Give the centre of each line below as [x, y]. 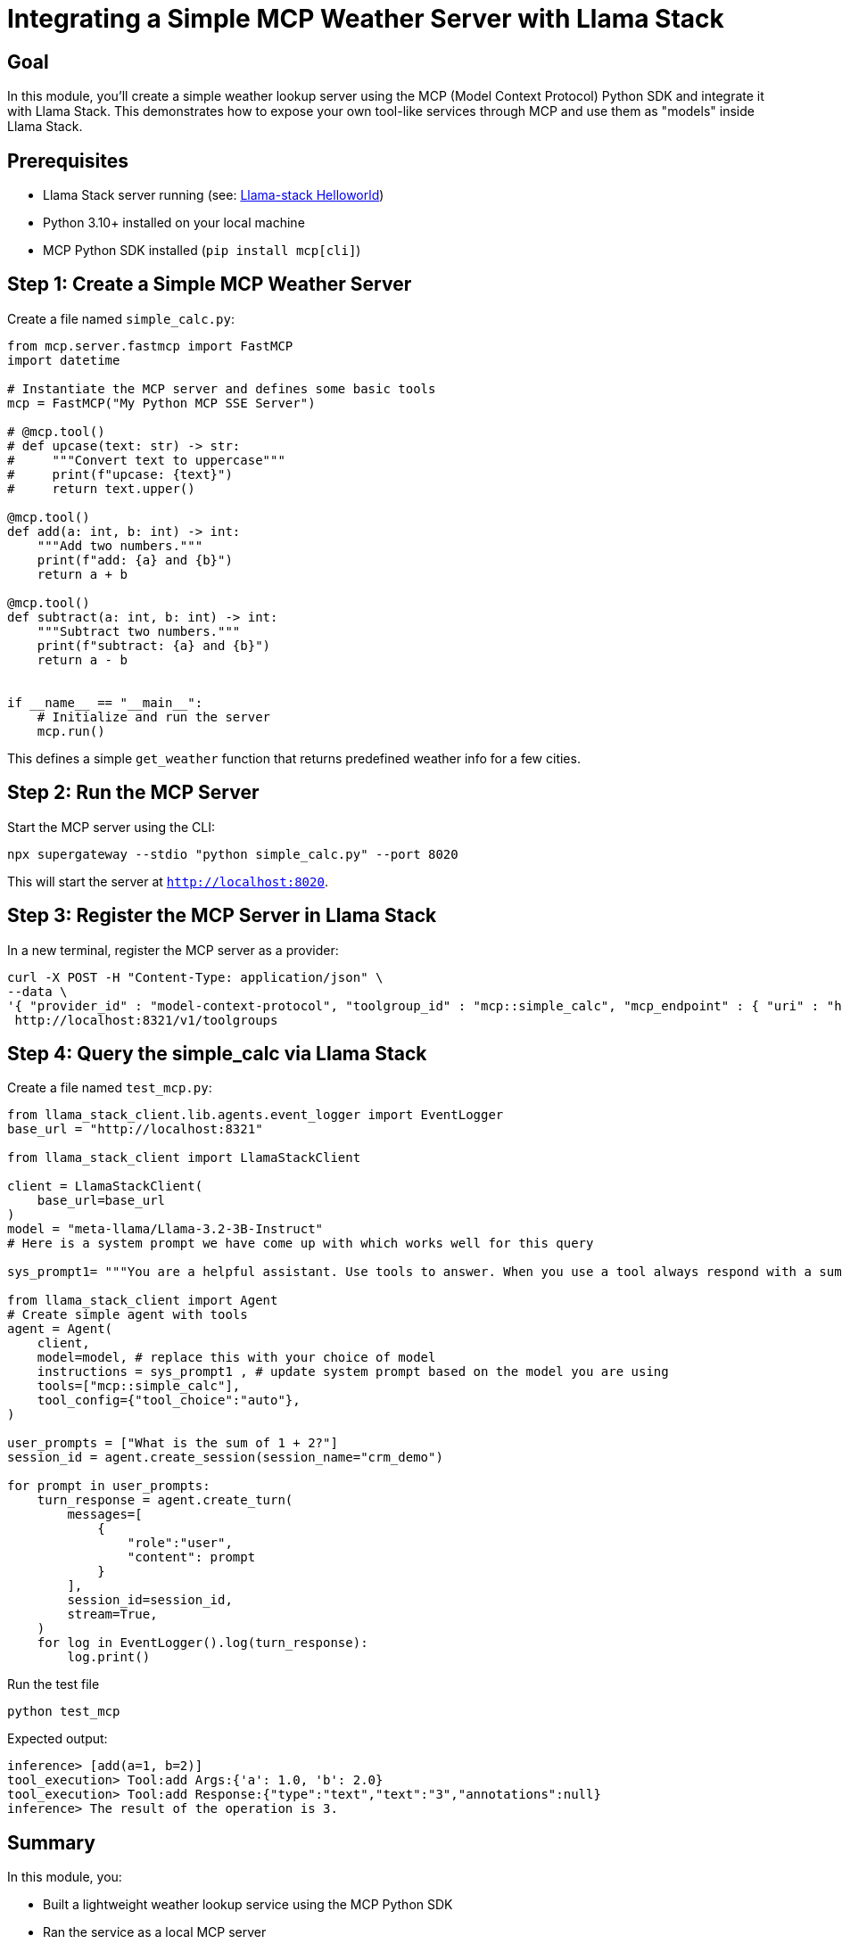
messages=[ [105, 1515]
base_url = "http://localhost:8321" [135, 1129]
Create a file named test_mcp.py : [110, 1088]
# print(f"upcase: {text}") [120, 474]
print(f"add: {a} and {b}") [135, 560]
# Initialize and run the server [154, 717]
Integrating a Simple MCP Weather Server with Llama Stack [366, 19]
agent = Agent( [60, 1329]
